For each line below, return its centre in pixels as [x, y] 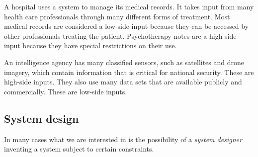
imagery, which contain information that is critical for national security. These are [129, 72]
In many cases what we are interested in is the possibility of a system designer [123, 139]
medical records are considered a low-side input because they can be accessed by [127, 26]
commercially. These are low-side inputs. [66, 91]
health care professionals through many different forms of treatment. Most [117, 16]
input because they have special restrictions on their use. [90, 45]
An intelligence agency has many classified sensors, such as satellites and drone [124, 62]
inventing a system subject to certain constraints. [79, 149]
